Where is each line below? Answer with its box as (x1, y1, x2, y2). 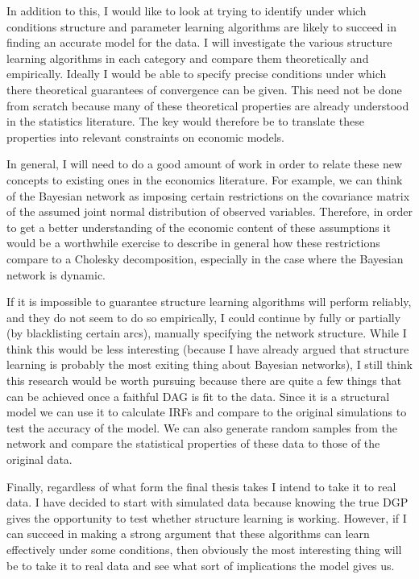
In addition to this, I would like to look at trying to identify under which (6, 2, 367, 19)
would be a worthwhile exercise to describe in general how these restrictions (6, 234, 380, 251)
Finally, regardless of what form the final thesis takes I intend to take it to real (6, 478, 396, 494)
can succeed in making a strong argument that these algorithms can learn (6, 525, 370, 542)
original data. (6, 451, 73, 468)
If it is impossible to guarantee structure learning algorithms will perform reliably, (6, 293, 412, 310)
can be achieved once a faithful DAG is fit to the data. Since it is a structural (6, 387, 390, 404)
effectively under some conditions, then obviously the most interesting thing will (6, 541, 402, 557)
